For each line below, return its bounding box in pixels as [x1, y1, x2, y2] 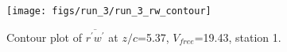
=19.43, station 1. [194, 28, 281, 45]
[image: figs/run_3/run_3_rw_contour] [6, 6, 211, 17]
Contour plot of [6, 28, 82, 45]
